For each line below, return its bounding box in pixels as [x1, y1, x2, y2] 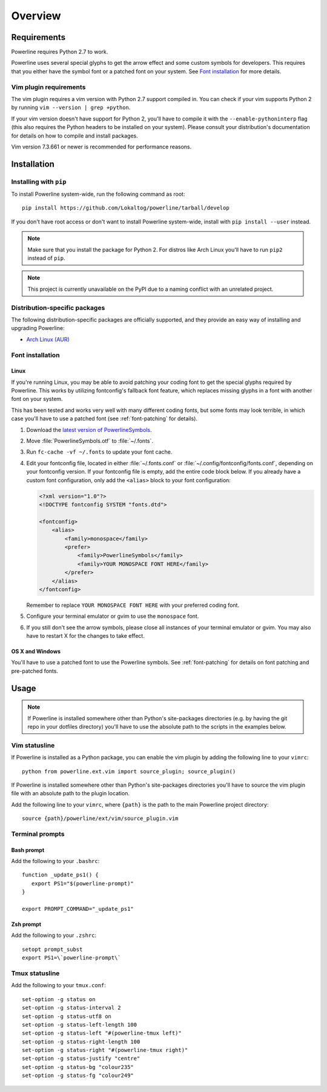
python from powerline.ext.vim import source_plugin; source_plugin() [22, 768, 236, 775]
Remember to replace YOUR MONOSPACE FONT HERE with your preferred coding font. [26, 601, 239, 609]
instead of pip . [27, 254, 66, 262]
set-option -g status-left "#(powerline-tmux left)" [22, 1030, 182, 1037]
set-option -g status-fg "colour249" [22, 1072, 134, 1079]
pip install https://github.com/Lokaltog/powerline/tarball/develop [22, 205, 230, 211]
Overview [11, 9, 61, 22]
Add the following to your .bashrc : [11, 858, 100, 865]
